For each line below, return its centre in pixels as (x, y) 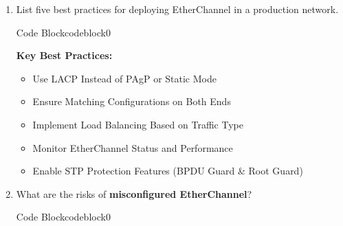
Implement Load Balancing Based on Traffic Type (138, 124)
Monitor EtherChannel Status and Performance (133, 147)
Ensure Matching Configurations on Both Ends (132, 101)
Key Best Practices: (64, 55)
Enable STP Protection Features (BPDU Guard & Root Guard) (168, 171)
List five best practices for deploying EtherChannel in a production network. (177, 9)
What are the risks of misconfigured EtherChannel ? (134, 193)
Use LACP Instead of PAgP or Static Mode (124, 78)
